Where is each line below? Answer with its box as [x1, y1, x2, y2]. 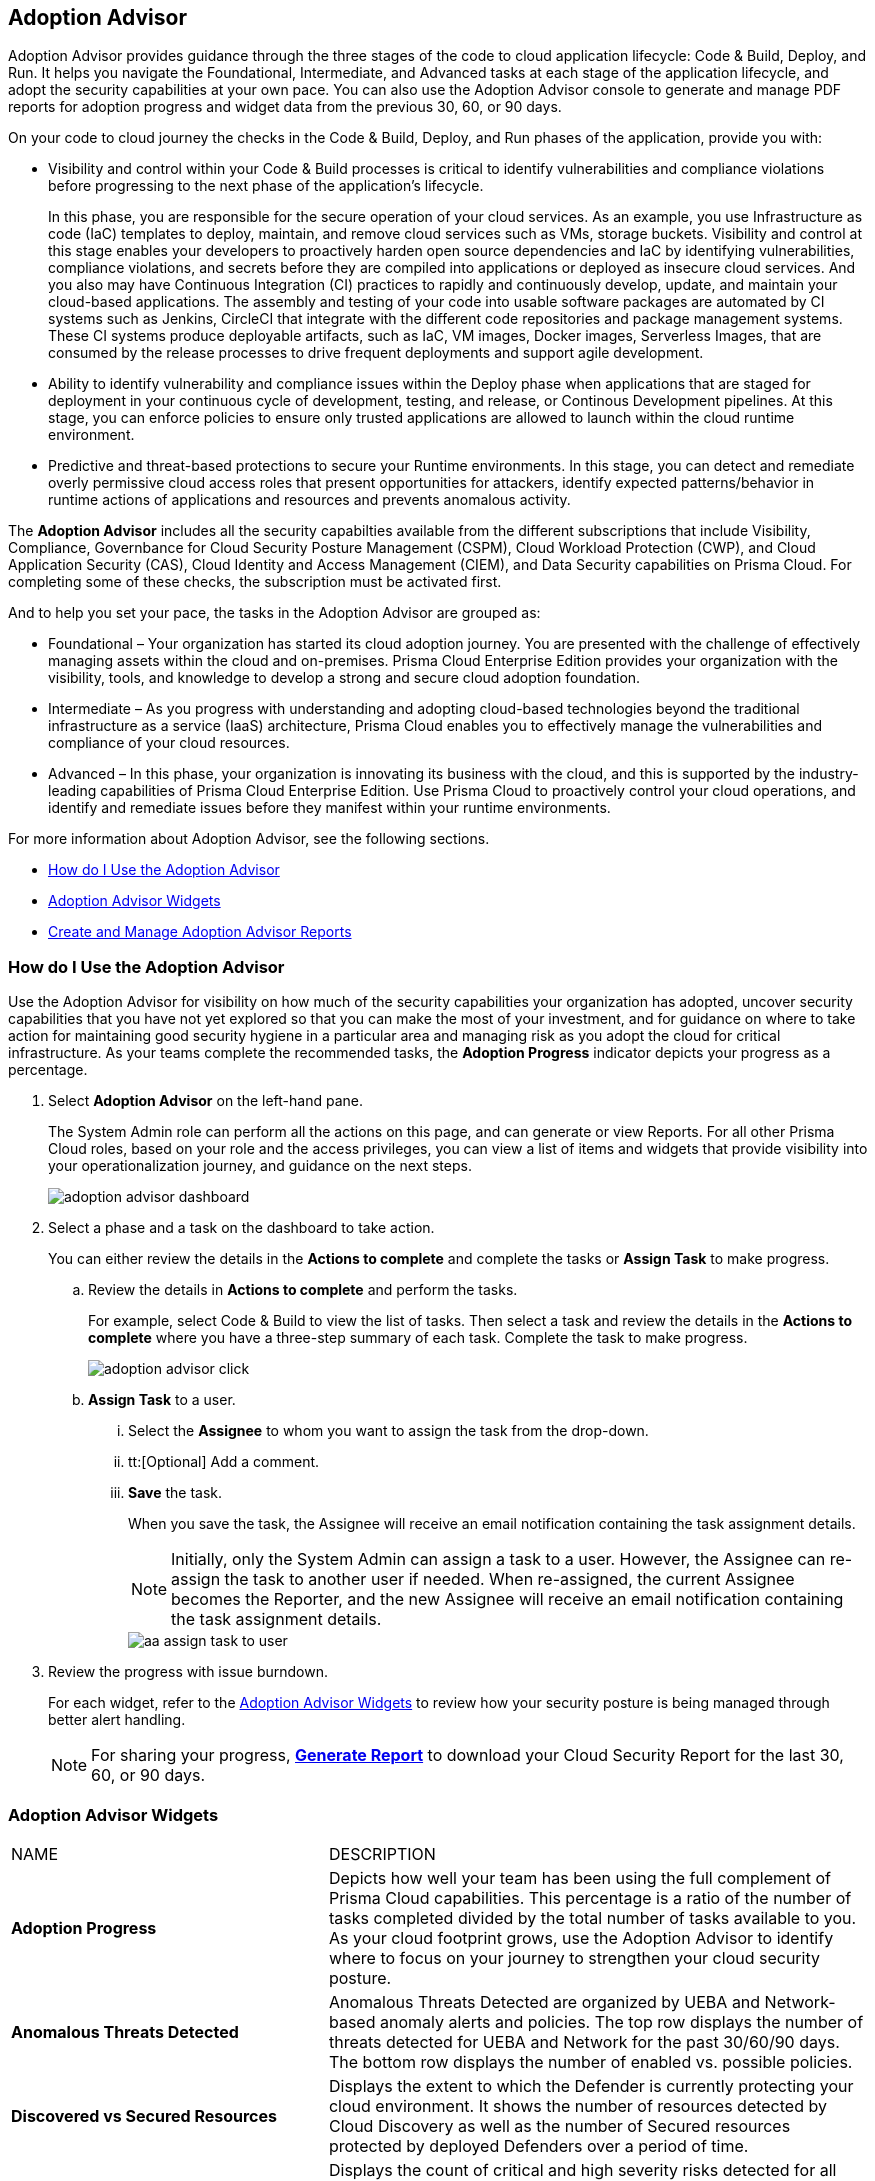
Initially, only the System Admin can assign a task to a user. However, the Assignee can [171, 1549, 826, 1570]
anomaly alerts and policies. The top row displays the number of [379, 2011, 864, 2032]
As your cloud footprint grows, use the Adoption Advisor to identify [328, 1927, 834, 1948]
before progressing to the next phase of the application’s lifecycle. [48, 177, 484, 195]
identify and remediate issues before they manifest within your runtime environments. [48, 799, 611, 817]
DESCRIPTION [328, 1843, 436, 1864]
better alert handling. [48, 1711, 186, 1729]
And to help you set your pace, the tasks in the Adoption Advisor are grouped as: [8, 604, 541, 622]
